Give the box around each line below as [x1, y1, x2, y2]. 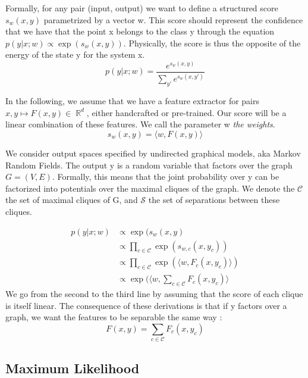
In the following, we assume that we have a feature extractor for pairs [5, 95, 259, 107]
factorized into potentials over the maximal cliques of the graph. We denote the [5, 182, 295, 194]
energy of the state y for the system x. [5, 48, 145, 61]
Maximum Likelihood [5, 358, 140, 377]
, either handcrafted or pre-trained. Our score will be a [86, 106, 287, 118]
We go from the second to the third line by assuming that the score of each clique [5, 288, 303, 300]
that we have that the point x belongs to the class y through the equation [5, 25, 275, 38]
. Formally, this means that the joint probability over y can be [52, 170, 279, 183]
